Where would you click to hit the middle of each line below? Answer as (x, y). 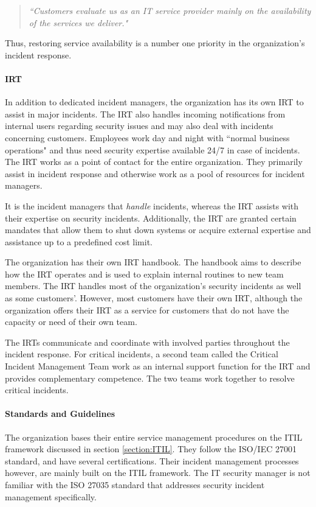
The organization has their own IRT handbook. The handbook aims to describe (153, 262)
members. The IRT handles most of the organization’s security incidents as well (153, 286)
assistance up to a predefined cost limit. (79, 241)
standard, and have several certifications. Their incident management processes (152, 460)
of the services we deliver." (78, 22)
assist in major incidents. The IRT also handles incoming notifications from (145, 114)
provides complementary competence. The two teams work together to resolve (150, 378)
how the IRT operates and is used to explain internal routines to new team (144, 274)
